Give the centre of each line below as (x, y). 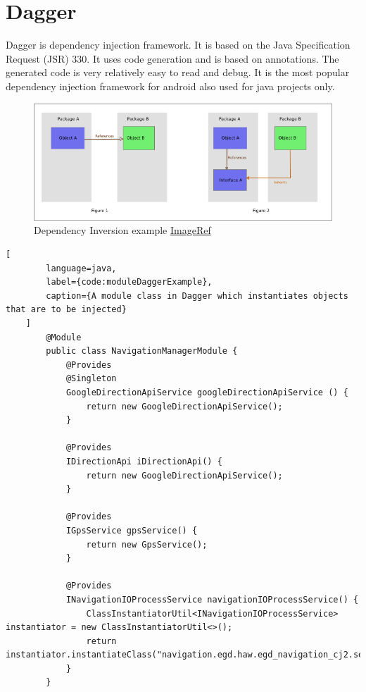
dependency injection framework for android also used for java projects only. (170, 86)
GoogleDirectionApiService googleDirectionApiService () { (207, 393)
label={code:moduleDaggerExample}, (129, 282)
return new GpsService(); (147, 544)
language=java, (81, 268)
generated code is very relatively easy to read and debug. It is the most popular (178, 72)
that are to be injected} (66, 310)
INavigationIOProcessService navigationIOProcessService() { (212, 599)
